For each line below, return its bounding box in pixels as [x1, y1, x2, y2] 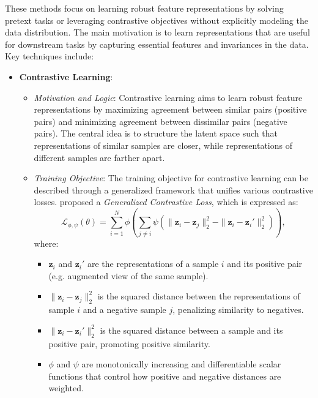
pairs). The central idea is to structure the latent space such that [34, 127, 278, 140]
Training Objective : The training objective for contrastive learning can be [34, 171, 308, 184]
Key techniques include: [5, 50, 94, 62]
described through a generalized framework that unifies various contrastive [34, 183, 313, 196]
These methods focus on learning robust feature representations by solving [5, 2, 284, 14]
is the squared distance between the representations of [97, 290, 300, 302]
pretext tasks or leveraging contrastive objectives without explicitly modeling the [5, 13, 308, 26]
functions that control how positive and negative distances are [48, 369, 281, 382]
